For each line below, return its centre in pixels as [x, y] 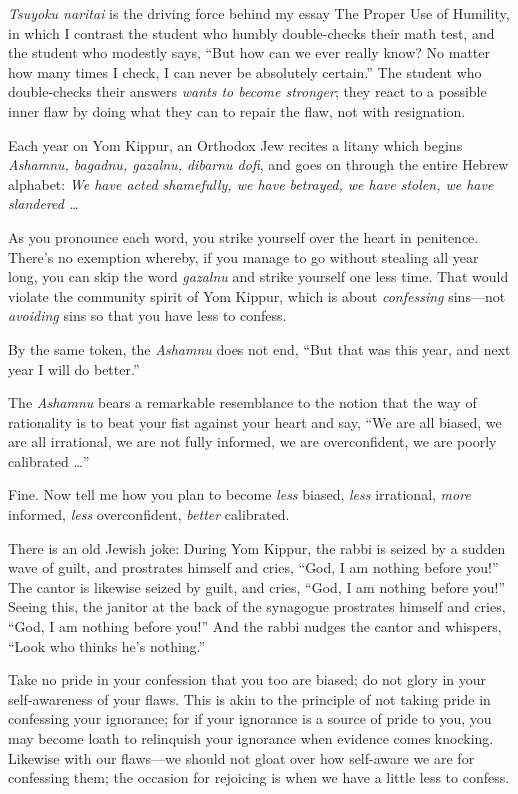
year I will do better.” [74, 368]
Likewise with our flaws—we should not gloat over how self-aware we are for [241, 757]
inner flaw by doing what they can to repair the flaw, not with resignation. [237, 110]
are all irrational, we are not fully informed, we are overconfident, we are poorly [252, 441]
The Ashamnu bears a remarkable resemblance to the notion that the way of [242, 402]
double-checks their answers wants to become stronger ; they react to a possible [247, 91]
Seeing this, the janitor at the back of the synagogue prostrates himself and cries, [257, 606]
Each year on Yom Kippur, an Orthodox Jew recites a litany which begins [235, 144]
